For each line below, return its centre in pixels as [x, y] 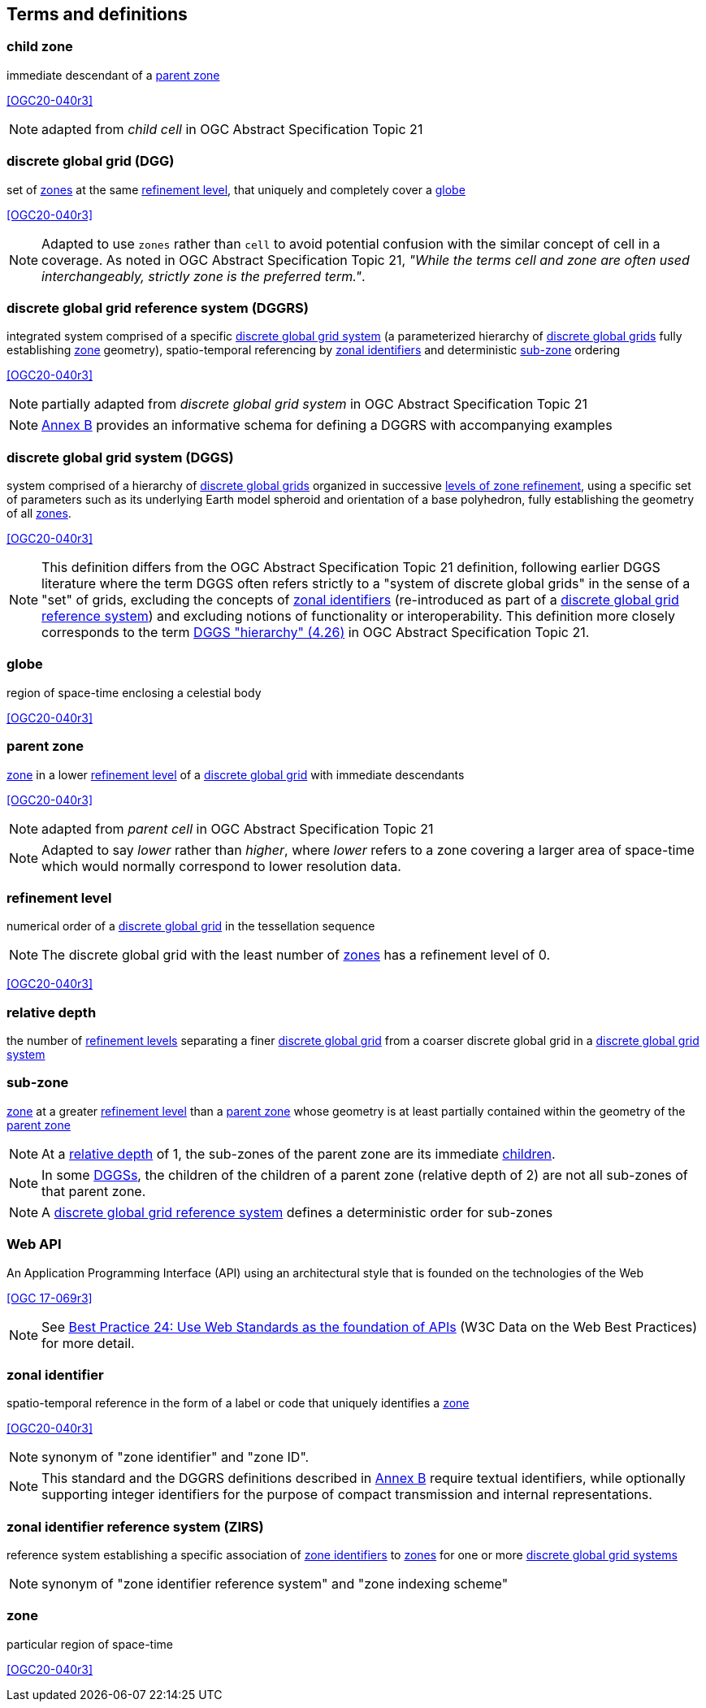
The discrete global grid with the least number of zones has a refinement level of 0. [296, 955]
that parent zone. [94, 1191]
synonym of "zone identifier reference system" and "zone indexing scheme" [275, 1584]
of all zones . [39, 514]
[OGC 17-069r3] [50, 1298]
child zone [40, 47]
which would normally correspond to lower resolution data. [221, 866]
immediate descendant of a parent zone [113, 75]
